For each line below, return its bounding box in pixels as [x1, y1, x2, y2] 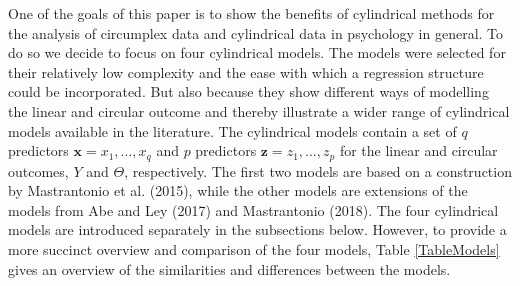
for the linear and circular [339, 140, 498, 161]
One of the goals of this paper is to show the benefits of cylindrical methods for [8, 3, 495, 23]
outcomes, [8, 160, 69, 181]
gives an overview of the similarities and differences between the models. [8, 258, 451, 279]
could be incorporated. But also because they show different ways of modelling [8, 81, 489, 102]
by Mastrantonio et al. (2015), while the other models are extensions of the [8, 180, 468, 201]
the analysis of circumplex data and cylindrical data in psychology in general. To [8, 22, 504, 43]
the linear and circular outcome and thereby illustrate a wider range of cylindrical [8, 100, 510, 121]
